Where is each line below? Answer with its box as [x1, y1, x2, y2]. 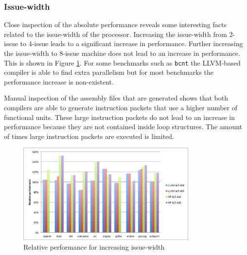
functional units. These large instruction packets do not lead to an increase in [4, 112, 235, 122]
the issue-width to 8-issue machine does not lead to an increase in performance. [4, 48, 240, 58]
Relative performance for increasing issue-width [23, 241, 165, 252]
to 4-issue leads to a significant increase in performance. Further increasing [20, 38, 243, 49]
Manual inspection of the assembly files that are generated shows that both [4, 93, 228, 103]
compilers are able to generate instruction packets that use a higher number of [4, 102, 238, 113]
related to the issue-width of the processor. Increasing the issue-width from [4, 29, 227, 39]
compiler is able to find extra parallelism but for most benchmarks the [4, 67, 214, 77]
